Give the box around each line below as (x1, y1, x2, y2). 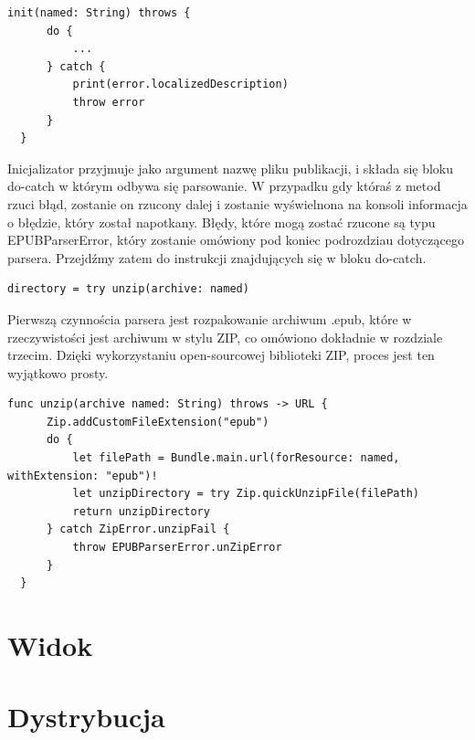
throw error (72, 95, 145, 109)
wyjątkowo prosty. (7, 363, 109, 382)
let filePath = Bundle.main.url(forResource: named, (72, 451, 400, 465)
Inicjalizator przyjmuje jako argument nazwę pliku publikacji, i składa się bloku (7, 158, 454, 177)
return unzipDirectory (72, 504, 210, 518)
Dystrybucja (7, 698, 165, 735)
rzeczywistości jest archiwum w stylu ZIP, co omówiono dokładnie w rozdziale (7, 327, 443, 346)
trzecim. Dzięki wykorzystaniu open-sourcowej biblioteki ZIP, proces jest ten (7, 345, 435, 365)
